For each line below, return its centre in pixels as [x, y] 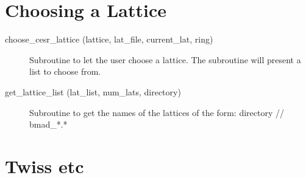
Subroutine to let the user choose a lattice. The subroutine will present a [165, 59]
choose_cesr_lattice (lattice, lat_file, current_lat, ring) [109, 39]
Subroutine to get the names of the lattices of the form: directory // [157, 112]
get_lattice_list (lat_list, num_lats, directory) [93, 91]
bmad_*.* [48, 124]
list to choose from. [65, 71]
